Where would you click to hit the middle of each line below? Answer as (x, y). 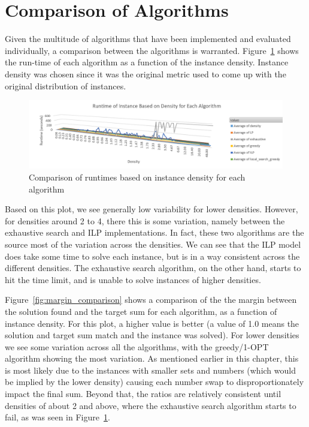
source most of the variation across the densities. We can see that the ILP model (153, 244)
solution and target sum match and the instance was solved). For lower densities (152, 335)
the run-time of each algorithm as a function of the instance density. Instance (147, 62)
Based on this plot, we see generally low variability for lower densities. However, (152, 209)
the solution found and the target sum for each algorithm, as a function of (141, 311)
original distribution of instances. (66, 85)
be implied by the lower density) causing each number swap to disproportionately (154, 382)
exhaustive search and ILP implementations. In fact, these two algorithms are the (154, 232)
